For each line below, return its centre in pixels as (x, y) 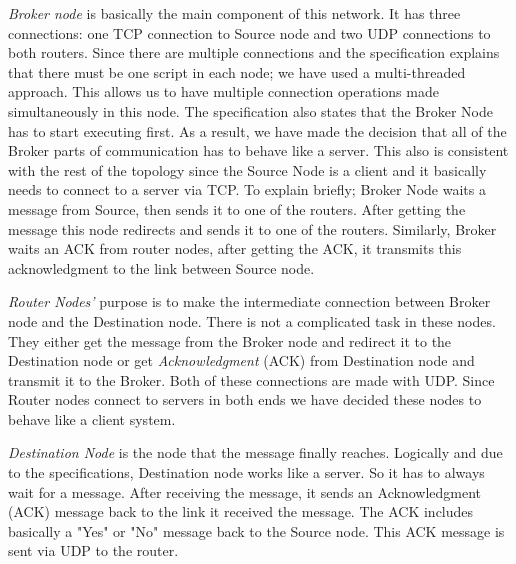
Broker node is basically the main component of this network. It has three (234, 13)
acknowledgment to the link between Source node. (161, 267)
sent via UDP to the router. (93, 550)
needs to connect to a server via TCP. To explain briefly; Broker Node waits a (247, 189)
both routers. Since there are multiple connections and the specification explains (254, 52)
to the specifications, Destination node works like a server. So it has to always (246, 472)
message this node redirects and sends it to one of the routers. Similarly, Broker (252, 228)
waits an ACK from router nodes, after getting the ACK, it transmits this (235, 248)
